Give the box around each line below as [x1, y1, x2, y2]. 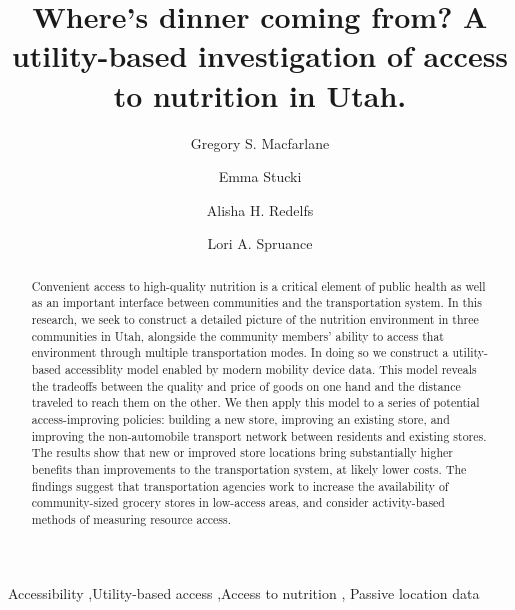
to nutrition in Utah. [113, 74, 407, 115]
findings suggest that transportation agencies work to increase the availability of [31, 477, 449, 494]
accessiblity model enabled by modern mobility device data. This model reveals [64, 360, 477, 377]
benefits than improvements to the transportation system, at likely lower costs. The [31, 460, 467, 477]
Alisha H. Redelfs [206, 199, 314, 220]
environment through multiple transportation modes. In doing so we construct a [31, 344, 449, 361]
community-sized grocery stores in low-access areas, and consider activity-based [31, 494, 445, 511]
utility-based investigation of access [11, 35, 509, 76]
